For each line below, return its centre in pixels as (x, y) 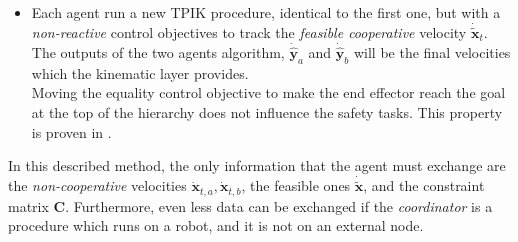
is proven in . (71, 131)
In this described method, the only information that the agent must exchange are (257, 165)
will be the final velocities (432, 52)
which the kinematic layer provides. (140, 72)
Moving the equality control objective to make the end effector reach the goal (268, 92)
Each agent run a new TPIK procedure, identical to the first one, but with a (266, 12)
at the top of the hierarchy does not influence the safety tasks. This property (267, 112)
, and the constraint (424, 185)
